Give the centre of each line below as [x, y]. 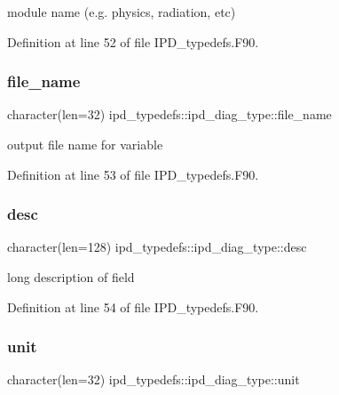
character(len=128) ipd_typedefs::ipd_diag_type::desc [157, 247]
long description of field [71, 277]
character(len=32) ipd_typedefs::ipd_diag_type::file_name [169, 114]
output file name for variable [85, 144]
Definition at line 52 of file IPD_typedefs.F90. [133, 41]
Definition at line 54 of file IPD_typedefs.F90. [133, 306]
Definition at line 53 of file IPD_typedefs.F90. [133, 174]
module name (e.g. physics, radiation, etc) [122, 12]
